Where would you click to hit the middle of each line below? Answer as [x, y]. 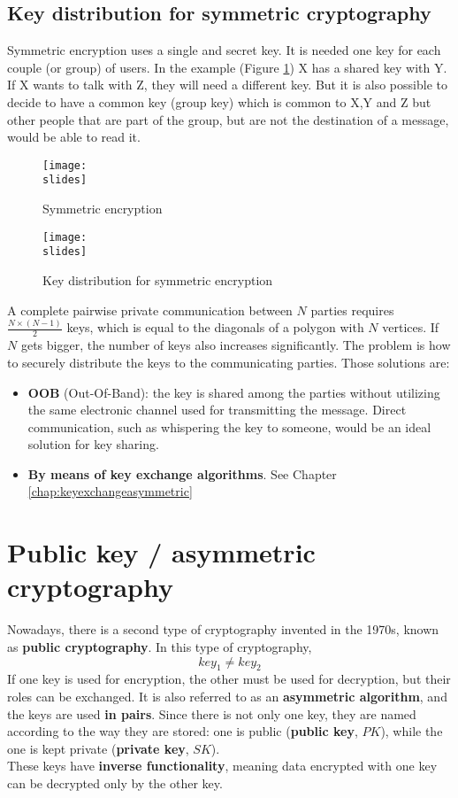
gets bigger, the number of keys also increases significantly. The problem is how [236, 345]
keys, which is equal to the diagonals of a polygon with [215, 327]
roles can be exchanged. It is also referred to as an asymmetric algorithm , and [227, 696]
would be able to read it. [74, 137]
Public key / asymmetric [161, 552]
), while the [412, 731]
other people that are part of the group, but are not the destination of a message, [228, 119]
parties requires [352, 310]
